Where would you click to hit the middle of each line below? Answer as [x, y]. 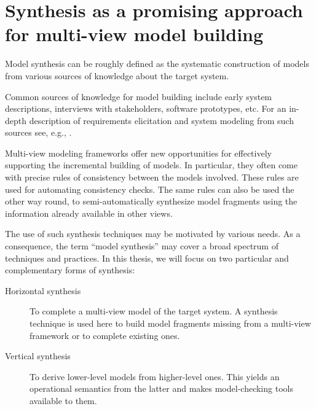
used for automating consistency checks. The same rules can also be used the [150, 189]
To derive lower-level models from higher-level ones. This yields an [155, 376]
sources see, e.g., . [38, 132]
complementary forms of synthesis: [70, 270]
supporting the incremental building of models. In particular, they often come [151, 165]
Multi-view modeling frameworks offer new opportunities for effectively [138, 153]
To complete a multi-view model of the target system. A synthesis [154, 311]
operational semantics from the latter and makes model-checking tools [161, 388]
